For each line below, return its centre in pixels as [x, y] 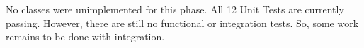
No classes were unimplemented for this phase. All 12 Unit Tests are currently [175, 9]
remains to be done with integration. [85, 37]
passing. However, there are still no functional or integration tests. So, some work [182, 23]
